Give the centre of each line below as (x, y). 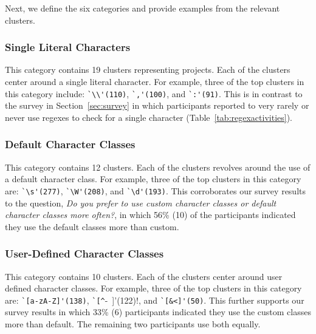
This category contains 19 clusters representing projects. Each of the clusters (148, 70)
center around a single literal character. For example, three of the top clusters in (155, 81)
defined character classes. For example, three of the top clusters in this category (153, 288)
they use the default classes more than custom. (92, 226)
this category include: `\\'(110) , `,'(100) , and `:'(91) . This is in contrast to (154, 93)
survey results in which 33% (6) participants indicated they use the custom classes (158, 312)
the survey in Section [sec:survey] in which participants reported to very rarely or (157, 105)
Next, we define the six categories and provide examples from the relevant (143, 8)
